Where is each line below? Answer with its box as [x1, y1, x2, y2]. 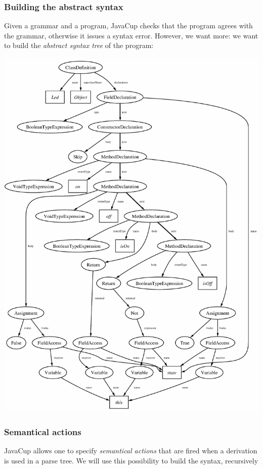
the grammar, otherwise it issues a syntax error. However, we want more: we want [4, 30, 258, 40]
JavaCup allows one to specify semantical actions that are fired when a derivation [4, 445, 257, 456]
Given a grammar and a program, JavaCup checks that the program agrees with [4, 20, 253, 31]
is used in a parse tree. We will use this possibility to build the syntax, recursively [4, 455, 258, 465]
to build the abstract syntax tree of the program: [4, 40, 154, 51]
